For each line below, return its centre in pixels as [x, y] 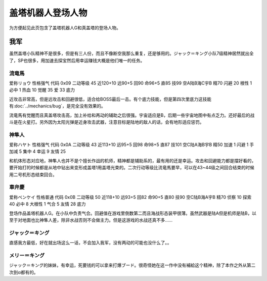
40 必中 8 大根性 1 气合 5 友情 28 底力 [47, 204]
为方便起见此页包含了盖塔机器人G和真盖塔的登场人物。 [65, 28]
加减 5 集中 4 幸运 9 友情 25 [38, 151]
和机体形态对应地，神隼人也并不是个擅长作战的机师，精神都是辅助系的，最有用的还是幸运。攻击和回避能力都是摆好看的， [133, 160]
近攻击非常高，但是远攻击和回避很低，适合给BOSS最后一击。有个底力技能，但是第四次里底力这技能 [110, 99]
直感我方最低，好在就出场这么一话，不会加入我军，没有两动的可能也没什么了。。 [90, 243]
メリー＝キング [27, 255]
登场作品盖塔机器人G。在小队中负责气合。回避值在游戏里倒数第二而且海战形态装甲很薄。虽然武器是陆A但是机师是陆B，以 [133, 213]
